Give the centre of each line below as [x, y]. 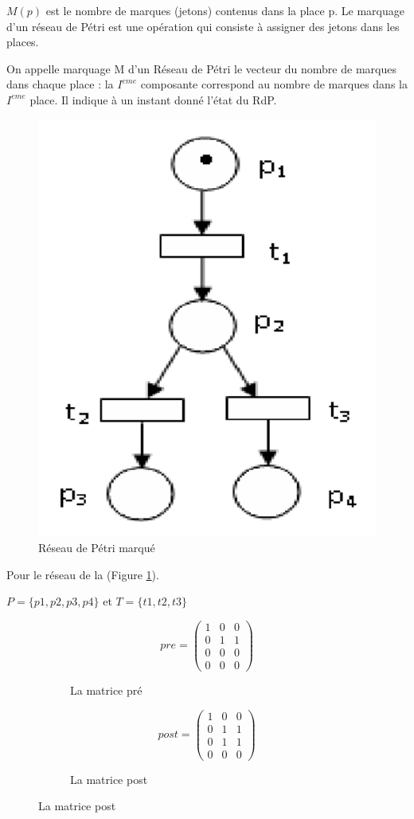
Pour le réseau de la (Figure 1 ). [83, 574]
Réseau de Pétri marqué [97, 548]
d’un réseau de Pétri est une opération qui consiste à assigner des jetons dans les [203, 26]
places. [23, 42]
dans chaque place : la [60, 84]
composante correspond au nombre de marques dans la [274, 84]
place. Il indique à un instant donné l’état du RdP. [153, 99]
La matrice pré [106, 690]
